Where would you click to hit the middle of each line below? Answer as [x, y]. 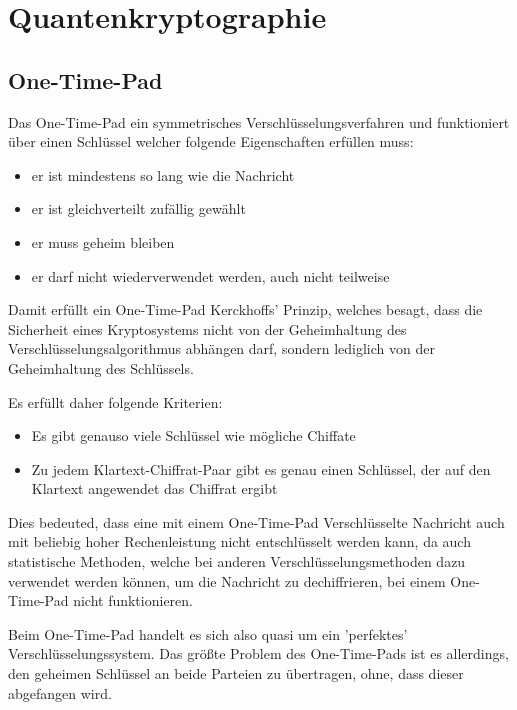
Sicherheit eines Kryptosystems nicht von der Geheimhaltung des [207, 328]
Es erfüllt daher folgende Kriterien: [115, 401]
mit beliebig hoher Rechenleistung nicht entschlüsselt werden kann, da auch [239, 541]
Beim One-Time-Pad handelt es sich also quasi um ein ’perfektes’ [208, 633]
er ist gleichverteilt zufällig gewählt [138, 208]
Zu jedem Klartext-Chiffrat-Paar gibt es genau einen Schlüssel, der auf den [261, 468]
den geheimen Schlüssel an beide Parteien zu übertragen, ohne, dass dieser [236, 673]
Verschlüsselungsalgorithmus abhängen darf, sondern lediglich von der [221, 348]
